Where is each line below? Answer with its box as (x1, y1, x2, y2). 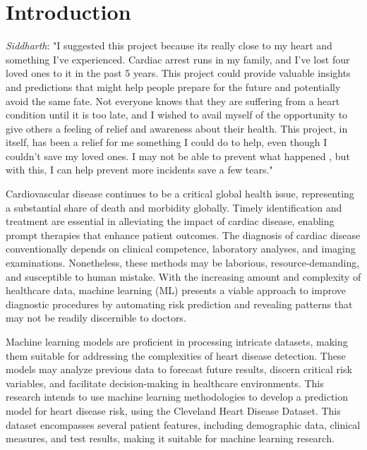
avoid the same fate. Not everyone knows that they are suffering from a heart (6, 93, 340, 108)
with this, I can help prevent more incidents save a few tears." (6, 162, 273, 177)
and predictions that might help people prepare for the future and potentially (6, 79, 341, 94)
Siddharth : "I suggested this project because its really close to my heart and (6, 38, 332, 53)
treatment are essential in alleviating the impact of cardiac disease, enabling (6, 214, 335, 229)
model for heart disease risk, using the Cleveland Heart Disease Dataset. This (6, 403, 341, 418)
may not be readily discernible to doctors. (6, 310, 186, 325)
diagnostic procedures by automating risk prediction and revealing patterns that (6, 296, 353, 311)
